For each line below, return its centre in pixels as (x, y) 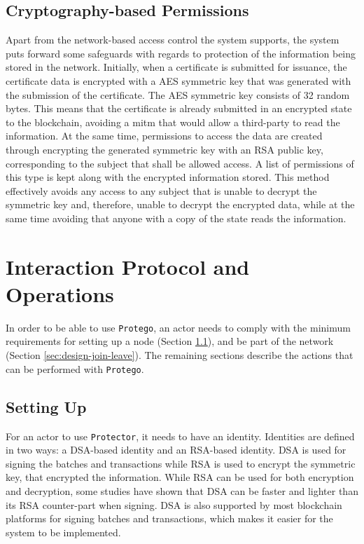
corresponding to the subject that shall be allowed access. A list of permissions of (180, 163)
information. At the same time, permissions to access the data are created (164, 136)
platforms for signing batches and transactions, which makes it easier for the (169, 518)
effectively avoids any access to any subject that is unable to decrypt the (161, 190)
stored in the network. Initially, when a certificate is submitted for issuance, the (176, 67)
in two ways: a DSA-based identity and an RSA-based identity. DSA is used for (176, 450)
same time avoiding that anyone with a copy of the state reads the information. (176, 218)
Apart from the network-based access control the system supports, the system (173, 40)
